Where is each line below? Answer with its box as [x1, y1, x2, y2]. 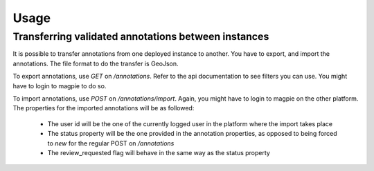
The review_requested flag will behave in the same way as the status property [47, 148, 270, 157]
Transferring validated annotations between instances [12, 30, 269, 43]
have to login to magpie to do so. [12, 81, 107, 90]
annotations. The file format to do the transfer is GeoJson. [12, 59, 179, 68]
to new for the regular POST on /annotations [47, 139, 175, 148]
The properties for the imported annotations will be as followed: [12, 104, 195, 112]
